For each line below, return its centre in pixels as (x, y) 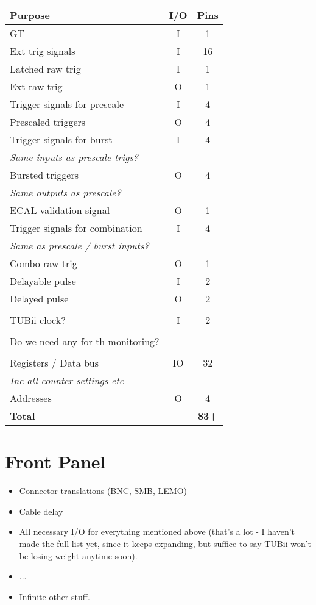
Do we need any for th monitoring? (85, 341)
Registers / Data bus (54, 363)
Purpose (30, 15)
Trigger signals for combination (76, 228)
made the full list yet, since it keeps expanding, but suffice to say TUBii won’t (165, 543)
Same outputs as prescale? (65, 192)
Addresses (31, 398)
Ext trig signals (43, 51)
